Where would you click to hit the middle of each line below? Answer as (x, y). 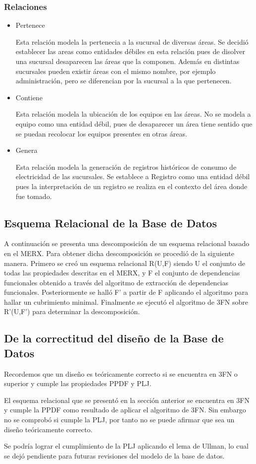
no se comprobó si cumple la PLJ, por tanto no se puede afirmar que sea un (119, 420)
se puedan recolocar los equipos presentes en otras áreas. (101, 133)
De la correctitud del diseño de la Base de (114, 338)
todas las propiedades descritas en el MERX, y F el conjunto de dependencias (122, 273)
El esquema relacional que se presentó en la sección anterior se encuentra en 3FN (127, 400)
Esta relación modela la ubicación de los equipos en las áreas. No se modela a (133, 114)
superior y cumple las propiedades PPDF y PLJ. (78, 383)
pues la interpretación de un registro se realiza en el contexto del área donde (131, 186)
